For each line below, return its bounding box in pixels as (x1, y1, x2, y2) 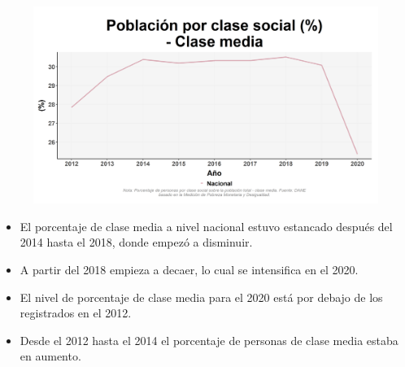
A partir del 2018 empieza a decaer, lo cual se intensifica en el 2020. (20, 261, 359, 277)
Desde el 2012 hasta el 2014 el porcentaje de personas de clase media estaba (20, 331, 398, 348)
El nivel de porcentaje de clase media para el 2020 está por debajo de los (20, 288, 383, 305)
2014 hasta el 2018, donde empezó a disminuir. (20, 234, 253, 251)
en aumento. (20, 347, 81, 365)
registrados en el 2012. (20, 304, 132, 321)
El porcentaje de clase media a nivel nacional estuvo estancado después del (20, 217, 393, 234)
